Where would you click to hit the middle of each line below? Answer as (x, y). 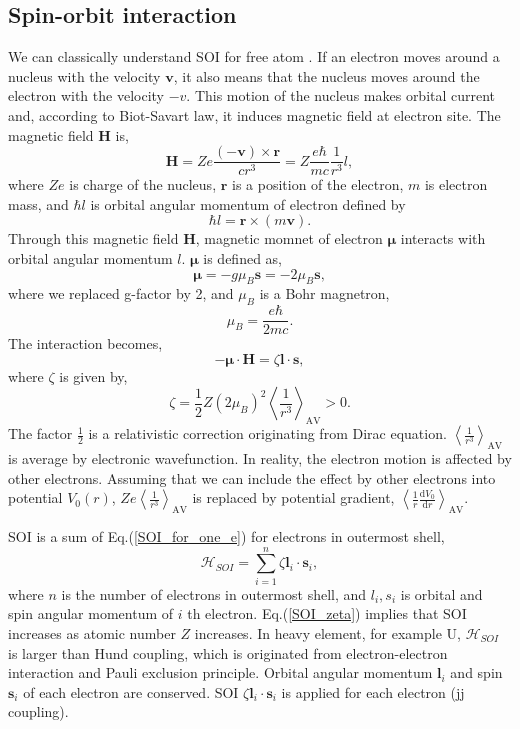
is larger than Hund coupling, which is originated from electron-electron (228, 652)
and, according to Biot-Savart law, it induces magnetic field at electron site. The (254, 114)
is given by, (93, 375)
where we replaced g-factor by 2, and (121, 293)
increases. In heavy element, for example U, (327, 632)
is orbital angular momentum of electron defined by (248, 203)
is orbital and (441, 593)
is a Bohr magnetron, (324, 293)
